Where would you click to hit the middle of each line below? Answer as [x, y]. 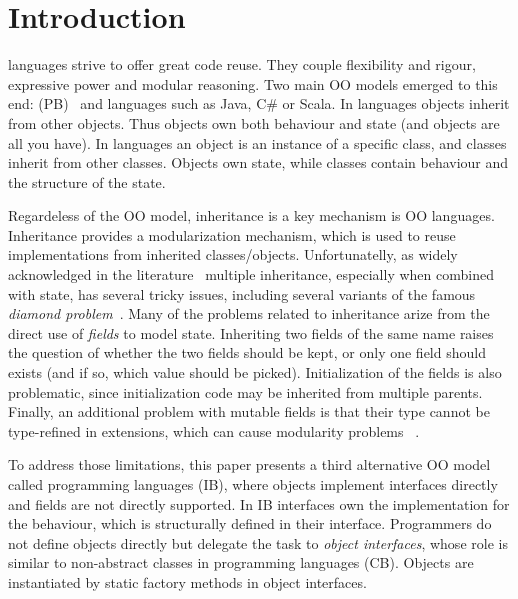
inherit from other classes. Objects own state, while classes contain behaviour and [258, 162]
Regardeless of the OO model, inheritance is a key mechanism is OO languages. [251, 215]
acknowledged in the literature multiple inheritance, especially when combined [251, 274]
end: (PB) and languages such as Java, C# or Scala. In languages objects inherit [259, 103]
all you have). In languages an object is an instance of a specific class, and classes [257, 142]
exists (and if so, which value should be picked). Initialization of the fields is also [255, 372]
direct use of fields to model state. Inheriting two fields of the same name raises [251, 332]
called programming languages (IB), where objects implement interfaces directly [253, 484]
